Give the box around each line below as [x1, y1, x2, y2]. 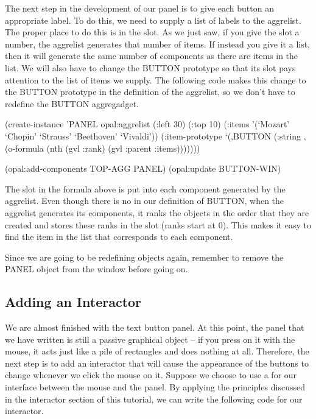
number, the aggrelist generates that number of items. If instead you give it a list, [5, 37, 311, 50]
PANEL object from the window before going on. [5, 262, 188, 275]
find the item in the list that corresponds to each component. [5, 230, 233, 243]
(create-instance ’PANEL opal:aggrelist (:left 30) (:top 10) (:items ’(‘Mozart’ [5, 118, 290, 130]
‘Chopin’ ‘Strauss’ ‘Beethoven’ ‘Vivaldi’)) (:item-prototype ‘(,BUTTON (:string [5, 129, 301, 142]
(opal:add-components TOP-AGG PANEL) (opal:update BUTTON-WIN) [5, 162, 281, 175]
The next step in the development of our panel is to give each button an [5, 2, 274, 14]
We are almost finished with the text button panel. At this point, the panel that [5, 321, 304, 334]
